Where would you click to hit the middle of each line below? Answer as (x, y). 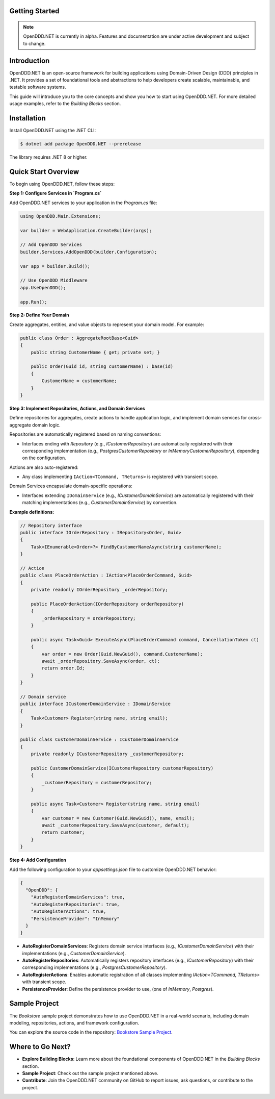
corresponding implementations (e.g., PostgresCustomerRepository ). (94, 967)
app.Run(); (34, 302)
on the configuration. (44, 458)
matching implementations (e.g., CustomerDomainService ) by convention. (100, 503)
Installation (28, 118)
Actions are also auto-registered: (44, 467)
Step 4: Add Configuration (38, 860)
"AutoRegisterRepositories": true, (75, 904)
